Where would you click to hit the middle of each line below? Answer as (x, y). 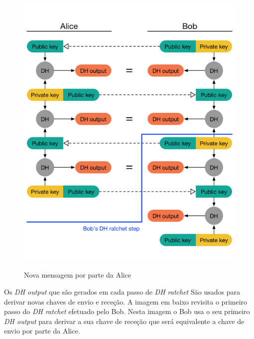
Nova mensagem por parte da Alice (78, 275)
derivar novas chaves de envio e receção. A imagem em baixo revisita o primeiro (126, 301)
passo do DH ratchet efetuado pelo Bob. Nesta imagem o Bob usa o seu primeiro (127, 311)
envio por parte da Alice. (42, 331)
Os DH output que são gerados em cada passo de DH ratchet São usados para (122, 292)
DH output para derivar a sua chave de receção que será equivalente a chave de (124, 321)
